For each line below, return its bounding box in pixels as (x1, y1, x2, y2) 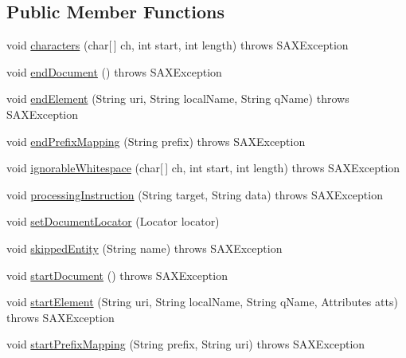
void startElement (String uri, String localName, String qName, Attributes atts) (6, 293, 398, 310)
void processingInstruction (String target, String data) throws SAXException (6, 186, 383, 203)
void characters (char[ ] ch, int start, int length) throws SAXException (6, 37, 349, 53)
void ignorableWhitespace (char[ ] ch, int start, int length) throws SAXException (6, 159, 400, 176)
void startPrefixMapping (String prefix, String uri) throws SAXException (6, 336, 365, 352)
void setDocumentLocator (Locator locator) (6, 213, 220, 230)
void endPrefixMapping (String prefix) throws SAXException (6, 132, 306, 149)
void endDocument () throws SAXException (6, 63, 222, 80)
